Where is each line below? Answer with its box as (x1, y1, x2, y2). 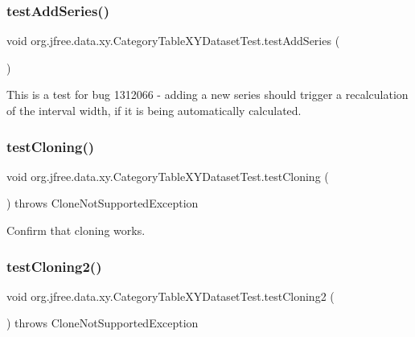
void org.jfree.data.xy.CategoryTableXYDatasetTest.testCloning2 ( (6, 287, 335, 304)
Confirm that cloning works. (6, 222, 146, 238)
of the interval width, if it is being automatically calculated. (6, 102, 302, 118)
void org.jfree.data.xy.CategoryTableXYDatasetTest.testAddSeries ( (6, 32, 340, 49)
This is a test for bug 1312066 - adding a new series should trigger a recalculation (6, 86, 409, 103)
